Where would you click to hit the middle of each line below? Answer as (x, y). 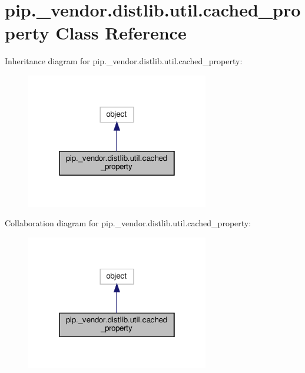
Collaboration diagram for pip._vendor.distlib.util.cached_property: (128, 223)
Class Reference (121, 33)
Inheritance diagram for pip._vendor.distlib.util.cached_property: (124, 61)
